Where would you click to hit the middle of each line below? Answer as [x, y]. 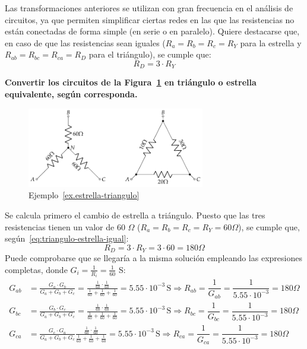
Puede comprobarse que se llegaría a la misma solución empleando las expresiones [153, 258]
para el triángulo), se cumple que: [150, 54]
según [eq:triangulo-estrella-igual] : [67, 238]
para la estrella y [271, 42]
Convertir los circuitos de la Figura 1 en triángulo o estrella [131, 82]
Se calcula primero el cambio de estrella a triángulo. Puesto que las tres [135, 215]
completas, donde [36, 269]
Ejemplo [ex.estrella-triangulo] [84, 195]
